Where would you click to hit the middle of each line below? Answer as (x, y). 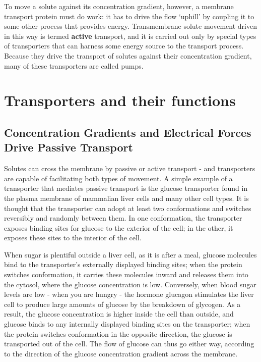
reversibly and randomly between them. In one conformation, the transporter (123, 218)
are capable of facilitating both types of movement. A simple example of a (118, 178)
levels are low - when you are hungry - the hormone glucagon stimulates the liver (129, 294)
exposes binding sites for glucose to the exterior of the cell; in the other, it (119, 227)
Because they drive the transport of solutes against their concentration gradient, (128, 55)
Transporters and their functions (120, 100)
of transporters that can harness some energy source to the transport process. (124, 46)
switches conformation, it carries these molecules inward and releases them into (126, 274)
